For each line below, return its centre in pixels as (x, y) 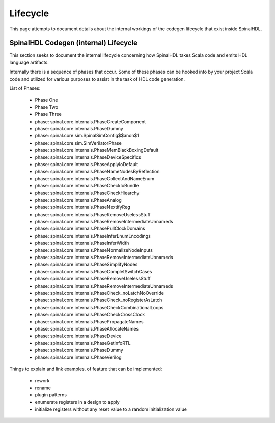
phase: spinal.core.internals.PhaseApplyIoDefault (87, 164)
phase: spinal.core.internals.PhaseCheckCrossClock (90, 315)
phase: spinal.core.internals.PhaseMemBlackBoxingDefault (97, 150)
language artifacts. (29, 62)
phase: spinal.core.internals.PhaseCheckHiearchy (87, 193)
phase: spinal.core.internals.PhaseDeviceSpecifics (88, 157)
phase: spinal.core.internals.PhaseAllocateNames (87, 328)
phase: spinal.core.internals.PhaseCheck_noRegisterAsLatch (99, 300)
